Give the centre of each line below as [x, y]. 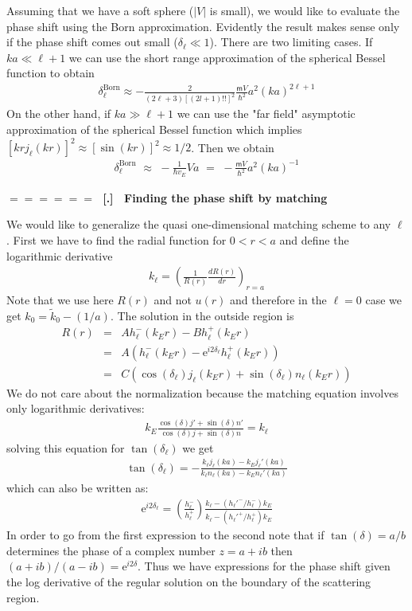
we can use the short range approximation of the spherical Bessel [227, 57]
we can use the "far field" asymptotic [266, 114]
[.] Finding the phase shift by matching [215, 197]
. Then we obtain [233, 147]
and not [173, 300]
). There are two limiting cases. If [291, 42]
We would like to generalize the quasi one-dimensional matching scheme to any [199, 224]
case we [383, 300]
